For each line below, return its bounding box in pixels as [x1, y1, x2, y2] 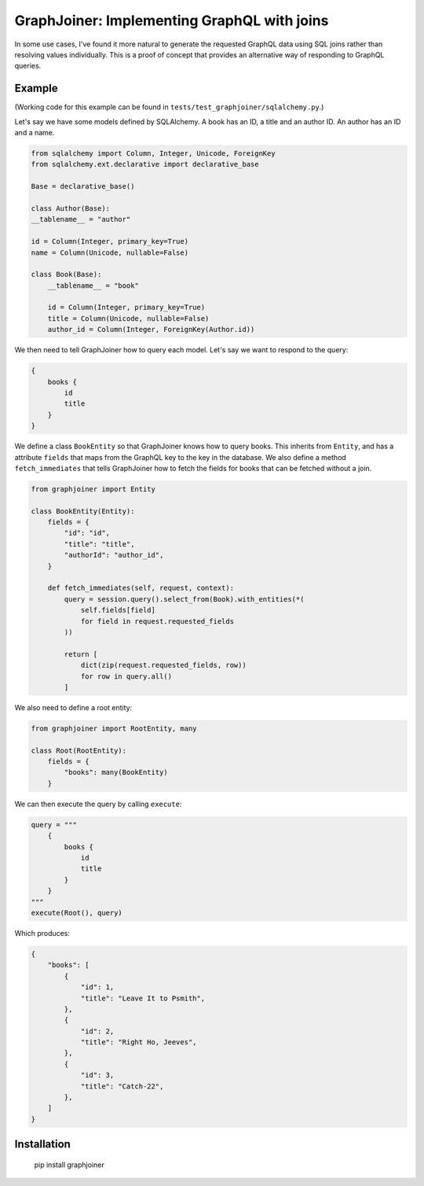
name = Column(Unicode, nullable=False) [31, 248, 188, 257]
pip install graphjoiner [34, 1160, 105, 1169]
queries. [14, 61, 42, 71]
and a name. [14, 128, 55, 138]
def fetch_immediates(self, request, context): [47, 584, 235, 593]
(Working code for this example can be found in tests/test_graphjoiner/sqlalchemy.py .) [14, 102, 324, 112]
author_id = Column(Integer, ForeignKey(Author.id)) [47, 325, 255, 334]
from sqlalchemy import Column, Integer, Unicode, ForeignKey [31, 149, 276, 157]
